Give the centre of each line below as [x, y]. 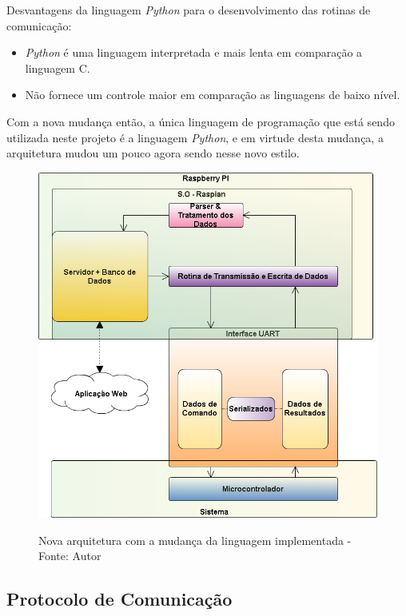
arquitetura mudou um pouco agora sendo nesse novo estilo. [153, 153]
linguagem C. [58, 68]
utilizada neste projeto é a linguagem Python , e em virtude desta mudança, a [195, 137]
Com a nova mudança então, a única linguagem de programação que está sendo [201, 121]
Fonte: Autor [70, 556]
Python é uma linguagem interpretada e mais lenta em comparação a [194, 52]
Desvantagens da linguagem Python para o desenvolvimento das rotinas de [189, 10]
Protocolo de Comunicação [119, 599]
